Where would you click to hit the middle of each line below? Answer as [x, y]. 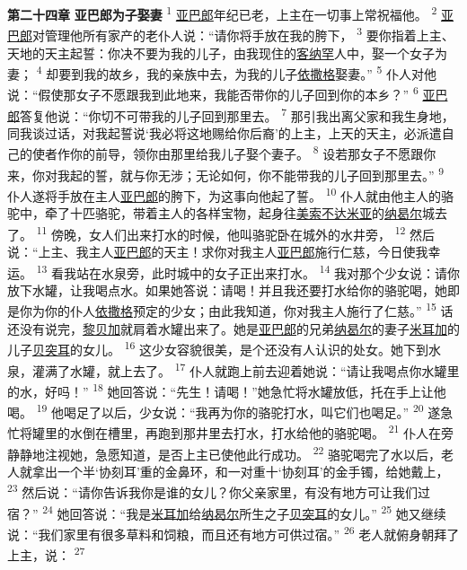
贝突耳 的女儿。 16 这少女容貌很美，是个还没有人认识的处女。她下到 [231, 348]
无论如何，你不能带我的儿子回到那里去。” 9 [320, 173]
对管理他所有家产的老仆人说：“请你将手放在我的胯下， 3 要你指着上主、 [243, 34]
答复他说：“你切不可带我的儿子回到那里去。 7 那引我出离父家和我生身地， [237, 114]
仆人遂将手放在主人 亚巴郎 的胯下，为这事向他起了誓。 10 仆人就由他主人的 [225, 194]
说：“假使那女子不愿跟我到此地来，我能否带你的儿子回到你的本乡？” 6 [213, 93]
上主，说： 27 [46, 553]
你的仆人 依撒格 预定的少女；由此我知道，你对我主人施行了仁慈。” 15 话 [249, 310]
